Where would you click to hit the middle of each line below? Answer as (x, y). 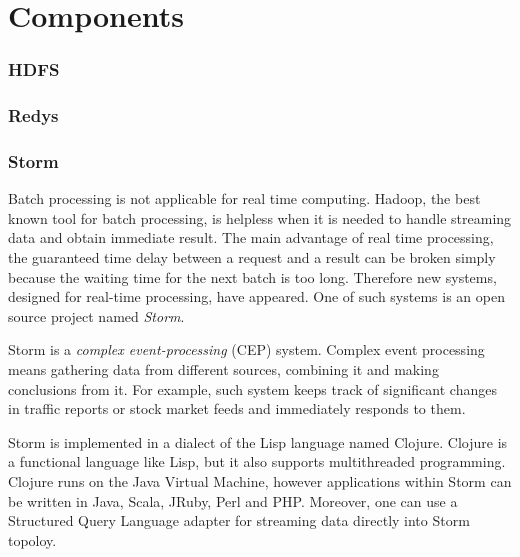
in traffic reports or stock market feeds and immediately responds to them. (237, 408)
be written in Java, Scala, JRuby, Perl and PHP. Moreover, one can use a (233, 500)
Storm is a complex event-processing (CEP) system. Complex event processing (246, 349)
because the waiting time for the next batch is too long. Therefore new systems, (252, 276)
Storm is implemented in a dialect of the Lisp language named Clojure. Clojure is (258, 441)
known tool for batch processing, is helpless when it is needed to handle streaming (260, 217)
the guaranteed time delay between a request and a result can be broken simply (252, 257)
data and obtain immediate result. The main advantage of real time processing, (251, 237)
